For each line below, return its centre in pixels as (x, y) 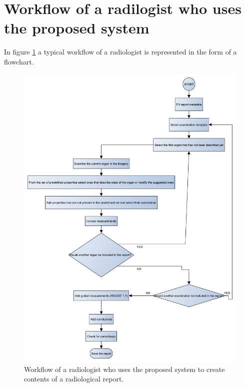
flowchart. (19, 61)
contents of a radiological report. (74, 379)
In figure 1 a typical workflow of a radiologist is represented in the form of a (120, 52)
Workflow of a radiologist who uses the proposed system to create (124, 369)
